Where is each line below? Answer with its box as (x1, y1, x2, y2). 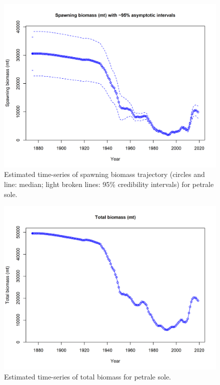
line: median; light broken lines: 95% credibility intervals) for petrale (4, 179, 214, 189)
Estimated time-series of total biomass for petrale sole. (4, 371, 171, 381)
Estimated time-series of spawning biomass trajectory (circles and (4, 169, 205, 179)
